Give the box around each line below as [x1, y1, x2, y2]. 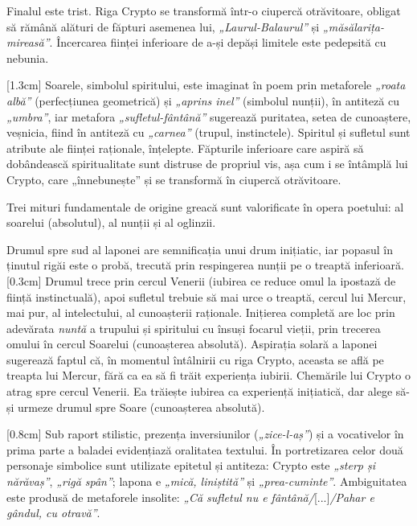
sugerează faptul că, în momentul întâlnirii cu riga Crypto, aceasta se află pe [6, 351, 384, 368]
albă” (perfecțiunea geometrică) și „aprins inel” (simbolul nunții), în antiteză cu [6, 92, 399, 109]
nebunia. [6, 49, 49, 66]
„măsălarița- [322, 18, 384, 35]
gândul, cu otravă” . [6, 504, 100, 521]
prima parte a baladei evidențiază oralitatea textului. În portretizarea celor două [6, 441, 403, 458]
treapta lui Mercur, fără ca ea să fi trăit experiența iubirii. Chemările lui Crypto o [6, 367, 411, 384]
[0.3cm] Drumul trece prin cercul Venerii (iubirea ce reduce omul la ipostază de [6, 272, 396, 289]
